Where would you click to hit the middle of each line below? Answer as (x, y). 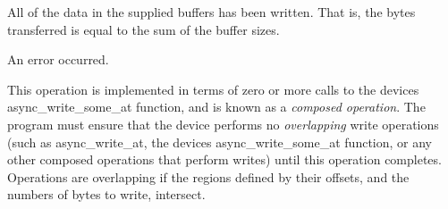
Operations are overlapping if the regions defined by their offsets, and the (208, 176)
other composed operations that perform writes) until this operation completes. (224, 159)
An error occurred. (58, 59)
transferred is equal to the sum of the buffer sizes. (144, 29)
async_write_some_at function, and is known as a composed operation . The (216, 107)
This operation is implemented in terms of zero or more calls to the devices (213, 89)
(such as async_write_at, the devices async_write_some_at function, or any (220, 142)
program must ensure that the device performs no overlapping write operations (223, 124)
